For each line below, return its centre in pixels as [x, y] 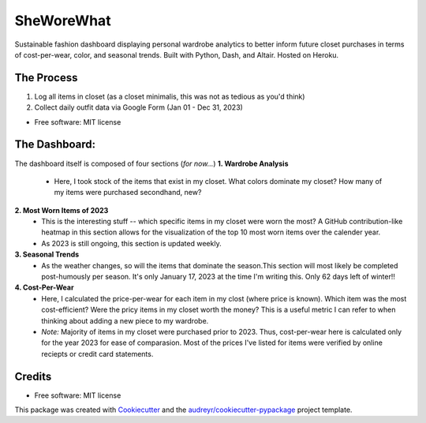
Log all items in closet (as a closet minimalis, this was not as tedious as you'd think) [170, 96]
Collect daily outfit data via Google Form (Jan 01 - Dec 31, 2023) [139, 107]
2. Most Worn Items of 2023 [62, 210]
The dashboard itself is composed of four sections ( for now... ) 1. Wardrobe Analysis [151, 163]
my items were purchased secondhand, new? [128, 193]
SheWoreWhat [63, 21]
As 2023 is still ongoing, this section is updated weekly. [131, 243]
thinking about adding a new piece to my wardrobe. [125, 320]
